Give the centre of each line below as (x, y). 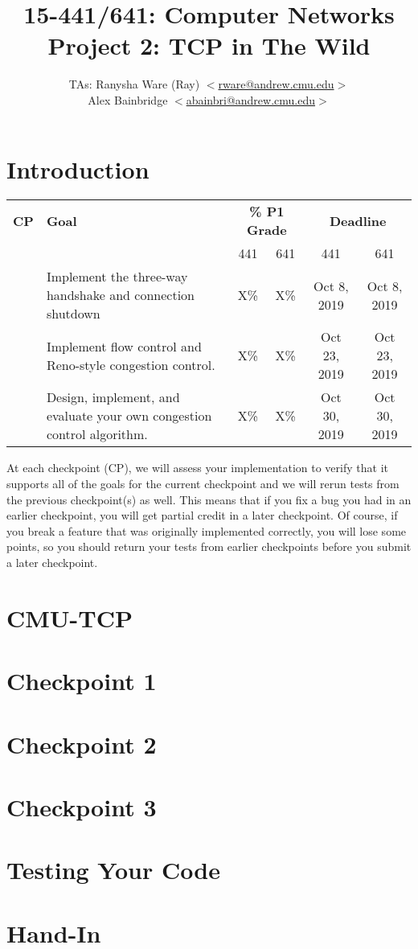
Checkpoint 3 (82, 806)
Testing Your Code (113, 870)
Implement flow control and (124, 346)
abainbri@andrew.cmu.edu (251, 99)
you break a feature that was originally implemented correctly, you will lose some (207, 530)
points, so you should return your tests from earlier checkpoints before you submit (209, 546)
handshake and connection (120, 295)
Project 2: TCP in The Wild (209, 45)
